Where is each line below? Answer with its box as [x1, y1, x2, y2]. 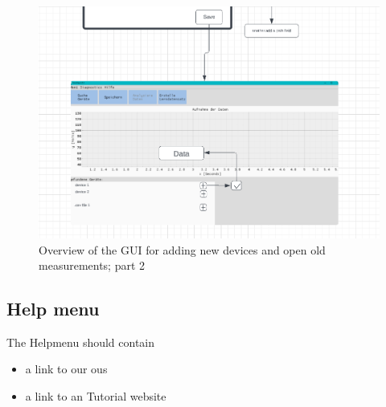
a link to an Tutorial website [25, 388, 166, 405]
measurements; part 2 [39, 257, 146, 274]
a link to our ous [25, 360, 108, 377]
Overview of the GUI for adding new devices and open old [39, 241, 326, 258]
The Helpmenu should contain [6, 333, 155, 350]
